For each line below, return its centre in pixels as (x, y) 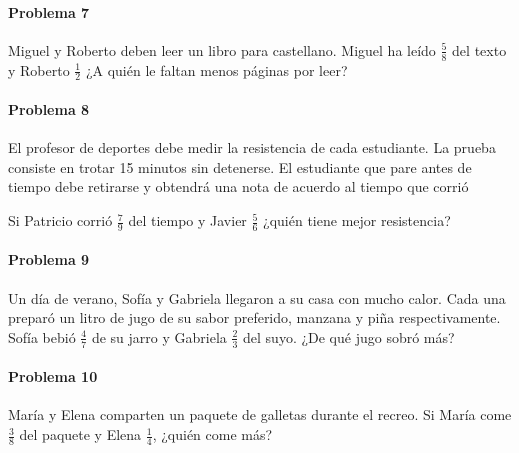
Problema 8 (49, 109)
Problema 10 (53, 376)
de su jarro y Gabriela (159, 336)
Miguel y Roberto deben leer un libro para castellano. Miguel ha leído (222, 49)
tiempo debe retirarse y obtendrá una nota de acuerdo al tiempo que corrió (238, 186)
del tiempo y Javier (187, 220)
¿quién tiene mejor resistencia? (357, 220)
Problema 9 (49, 259)
